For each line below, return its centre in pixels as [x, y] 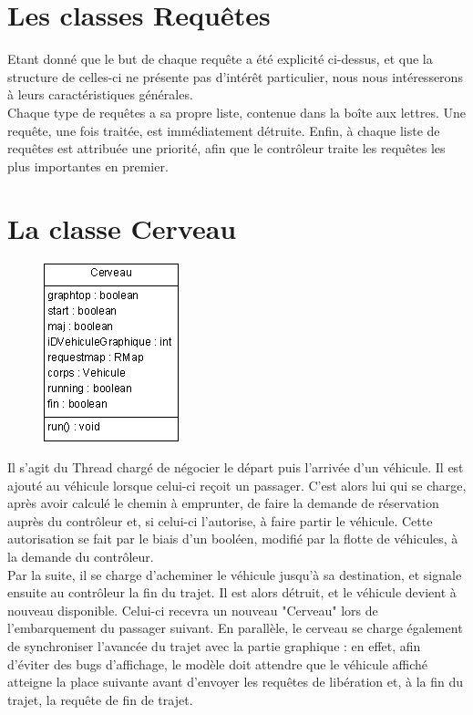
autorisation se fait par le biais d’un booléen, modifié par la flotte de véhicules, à [233, 539]
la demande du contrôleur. [81, 556]
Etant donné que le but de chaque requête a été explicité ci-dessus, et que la [220, 59]
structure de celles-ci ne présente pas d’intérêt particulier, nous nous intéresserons [235, 76]
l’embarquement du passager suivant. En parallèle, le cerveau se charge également [235, 628]
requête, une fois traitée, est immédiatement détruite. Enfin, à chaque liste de [224, 130]
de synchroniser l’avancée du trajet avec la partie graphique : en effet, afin [214, 645]
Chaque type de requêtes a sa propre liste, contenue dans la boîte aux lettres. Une [236, 112]
